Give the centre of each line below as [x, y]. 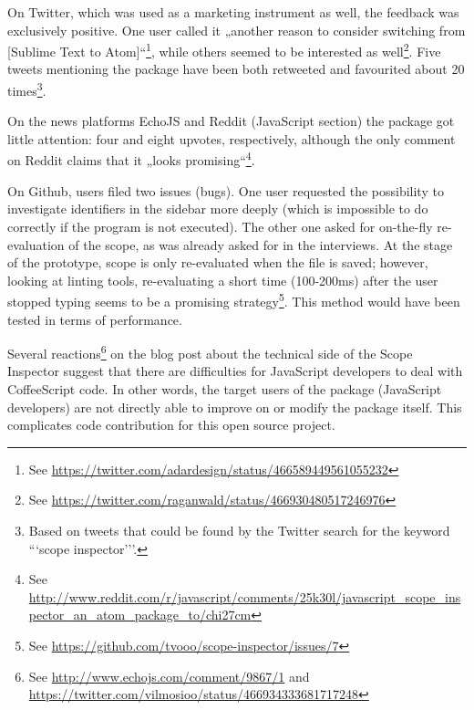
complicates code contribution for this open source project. [171, 425]
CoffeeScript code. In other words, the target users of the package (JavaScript [225, 388]
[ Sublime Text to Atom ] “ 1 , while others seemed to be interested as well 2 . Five [224, 50]
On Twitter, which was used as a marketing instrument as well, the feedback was [233, 12]
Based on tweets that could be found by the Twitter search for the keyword [239, 530]
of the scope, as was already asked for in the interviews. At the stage [261, 244]
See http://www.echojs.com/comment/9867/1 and [169, 676]
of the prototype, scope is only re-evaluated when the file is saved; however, [218, 262]
